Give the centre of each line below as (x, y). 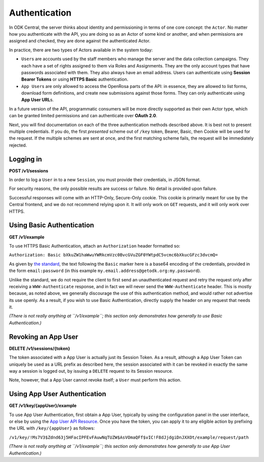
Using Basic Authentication (52, 225)
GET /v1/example (27, 237)
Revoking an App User (44, 337)
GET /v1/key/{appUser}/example (43, 406)
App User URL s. (37, 100)
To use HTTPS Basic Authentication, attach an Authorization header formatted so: (95, 246)
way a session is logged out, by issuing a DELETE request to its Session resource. (91, 371)
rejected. (18, 145)
